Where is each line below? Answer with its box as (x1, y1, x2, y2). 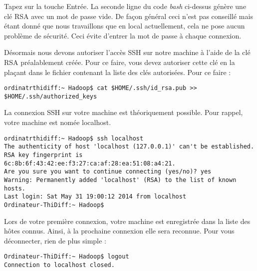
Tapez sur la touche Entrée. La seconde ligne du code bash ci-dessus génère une (4, 1, 247, 11)
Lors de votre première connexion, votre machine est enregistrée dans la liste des (4, 215, 251, 226)
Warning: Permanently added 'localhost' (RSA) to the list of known (4, 176, 237, 183)
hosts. (4, 184, 25, 192)
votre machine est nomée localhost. (4, 117, 111, 127)
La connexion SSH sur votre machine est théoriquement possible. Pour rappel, (4, 107, 243, 117)
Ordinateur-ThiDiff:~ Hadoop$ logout (4, 253, 129, 260)
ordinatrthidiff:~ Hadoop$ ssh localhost (4, 134, 144, 142)
